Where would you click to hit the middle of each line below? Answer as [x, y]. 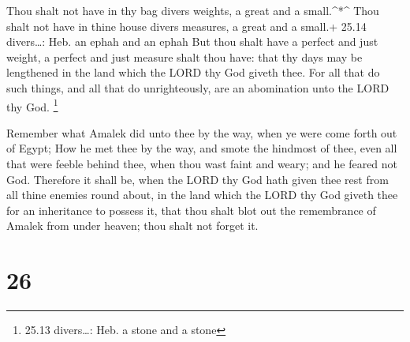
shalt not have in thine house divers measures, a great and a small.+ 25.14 [186, 26]
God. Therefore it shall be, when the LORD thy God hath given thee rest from [198, 179]
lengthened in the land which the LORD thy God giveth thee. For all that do [193, 72]
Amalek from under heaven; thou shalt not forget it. [132, 225]
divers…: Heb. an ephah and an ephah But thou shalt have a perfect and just [192, 41]
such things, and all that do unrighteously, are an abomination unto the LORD [198, 87]
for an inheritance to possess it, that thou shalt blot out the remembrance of [191, 210]
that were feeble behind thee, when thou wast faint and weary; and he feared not [202, 163]
